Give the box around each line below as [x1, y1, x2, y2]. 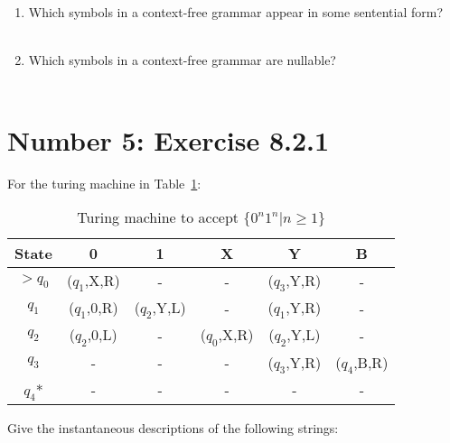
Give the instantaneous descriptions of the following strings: [7, 419, 339, 438]
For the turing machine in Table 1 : [7, 173, 202, 192]
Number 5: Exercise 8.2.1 [7, 121, 330, 158]
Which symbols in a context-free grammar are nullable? [28, 51, 336, 69]
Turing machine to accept [77, 207, 239, 228]
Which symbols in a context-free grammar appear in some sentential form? [28, 3, 443, 21]
